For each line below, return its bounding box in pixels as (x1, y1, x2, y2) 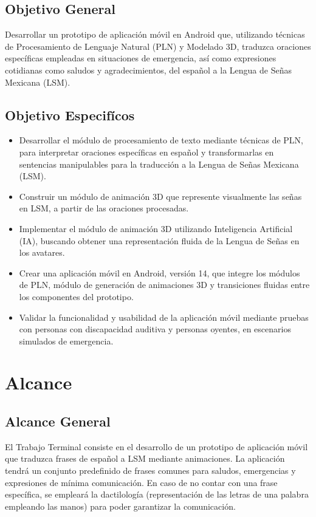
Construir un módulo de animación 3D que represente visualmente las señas (19, 190, 302, 202)
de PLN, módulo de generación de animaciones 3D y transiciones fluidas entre (19, 278, 310, 291)
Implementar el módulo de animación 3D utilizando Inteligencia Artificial (19, 222, 293, 235)
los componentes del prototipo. (19, 290, 134, 303)
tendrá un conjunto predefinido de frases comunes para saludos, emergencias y (5, 464, 296, 477)
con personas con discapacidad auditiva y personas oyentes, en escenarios (19, 323, 291, 335)
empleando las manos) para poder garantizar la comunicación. (5, 499, 236, 512)
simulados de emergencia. (19, 334, 114, 347)
